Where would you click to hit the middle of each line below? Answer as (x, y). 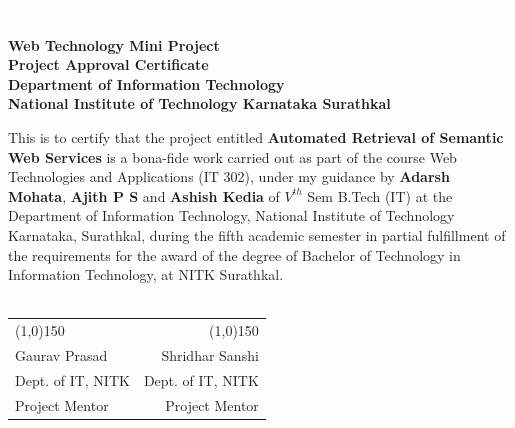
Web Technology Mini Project (114, 44)
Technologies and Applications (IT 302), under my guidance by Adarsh (229, 176)
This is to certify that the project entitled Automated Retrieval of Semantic (256, 136)
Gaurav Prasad (61, 354)
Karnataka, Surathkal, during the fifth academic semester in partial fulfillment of (257, 234)
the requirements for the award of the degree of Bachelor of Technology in (234, 254)
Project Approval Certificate (108, 64)
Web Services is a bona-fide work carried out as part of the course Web (232, 156)
